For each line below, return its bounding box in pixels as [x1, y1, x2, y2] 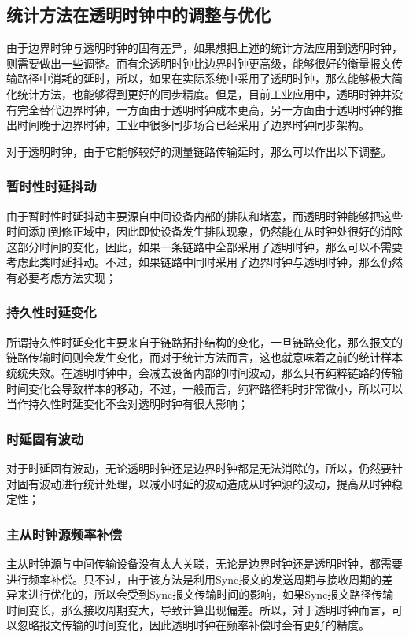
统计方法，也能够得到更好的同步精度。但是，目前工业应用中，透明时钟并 [17, 85, 392, 102]
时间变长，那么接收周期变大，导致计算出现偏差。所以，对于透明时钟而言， [6, 601, 392, 618]
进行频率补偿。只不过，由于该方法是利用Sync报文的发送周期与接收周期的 [6, 570, 382, 587]
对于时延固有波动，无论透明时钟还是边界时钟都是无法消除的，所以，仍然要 [6, 459, 392, 476]
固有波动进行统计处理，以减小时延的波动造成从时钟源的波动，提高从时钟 [17, 475, 392, 491]
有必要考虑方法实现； [6, 269, 116, 285]
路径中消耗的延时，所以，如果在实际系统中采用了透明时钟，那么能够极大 [17, 70, 392, 87]
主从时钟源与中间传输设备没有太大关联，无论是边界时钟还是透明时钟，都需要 [6, 555, 403, 571]
